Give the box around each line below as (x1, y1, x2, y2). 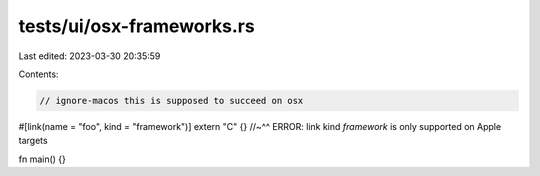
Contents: (18, 68, 59, 80)
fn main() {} (18, 153, 67, 165)
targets (18, 135, 49, 147)
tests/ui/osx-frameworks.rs (18, 15, 255, 37)
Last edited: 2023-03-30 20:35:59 (18, 50, 161, 62)
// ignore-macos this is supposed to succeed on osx (39, 95, 304, 106)
